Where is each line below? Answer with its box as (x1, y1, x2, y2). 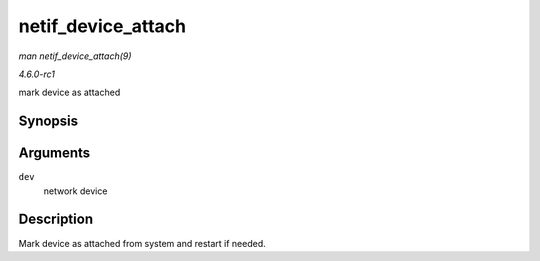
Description (18, 211, 94, 228)
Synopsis (18, 113, 79, 130)
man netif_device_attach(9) (18, 50, 132, 62)
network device (43, 185, 108, 197)
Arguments (18, 145, 91, 162)
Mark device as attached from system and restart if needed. (18, 237, 266, 249)
